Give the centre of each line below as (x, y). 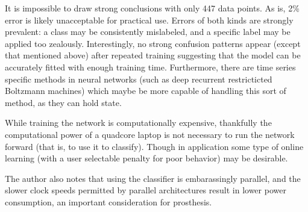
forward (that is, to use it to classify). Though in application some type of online (154, 146)
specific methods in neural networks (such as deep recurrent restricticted (139, 79)
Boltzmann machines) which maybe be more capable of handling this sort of (146, 91)
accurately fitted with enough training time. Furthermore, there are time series (150, 67)
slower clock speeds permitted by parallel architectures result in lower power (146, 190)
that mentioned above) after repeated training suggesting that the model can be (153, 55)
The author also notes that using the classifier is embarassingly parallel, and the (153, 178)
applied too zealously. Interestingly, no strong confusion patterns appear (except (153, 43)
